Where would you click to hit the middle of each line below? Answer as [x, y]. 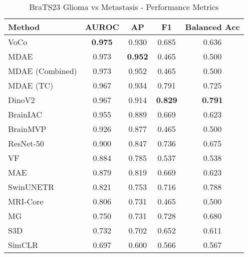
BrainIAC [25, 114]
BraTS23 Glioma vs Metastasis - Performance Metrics [124, 7]
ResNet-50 [26, 143]
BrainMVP [27, 129]
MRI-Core [26, 201]
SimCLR [23, 245]
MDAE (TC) [31, 85]
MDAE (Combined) [43, 71]
